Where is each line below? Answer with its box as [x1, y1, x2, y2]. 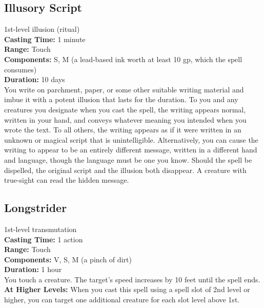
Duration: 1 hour [4, 264, 62, 275]
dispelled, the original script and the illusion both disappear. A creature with [4, 164, 247, 175]
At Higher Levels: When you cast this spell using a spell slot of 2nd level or [4, 284, 250, 295]
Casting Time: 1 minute [4, 33, 86, 44]
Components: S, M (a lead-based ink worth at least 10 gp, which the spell [4, 53, 242, 64]
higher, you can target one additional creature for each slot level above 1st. [4, 294, 240, 305]
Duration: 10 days [4, 74, 65, 85]
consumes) [4, 64, 37, 74]
